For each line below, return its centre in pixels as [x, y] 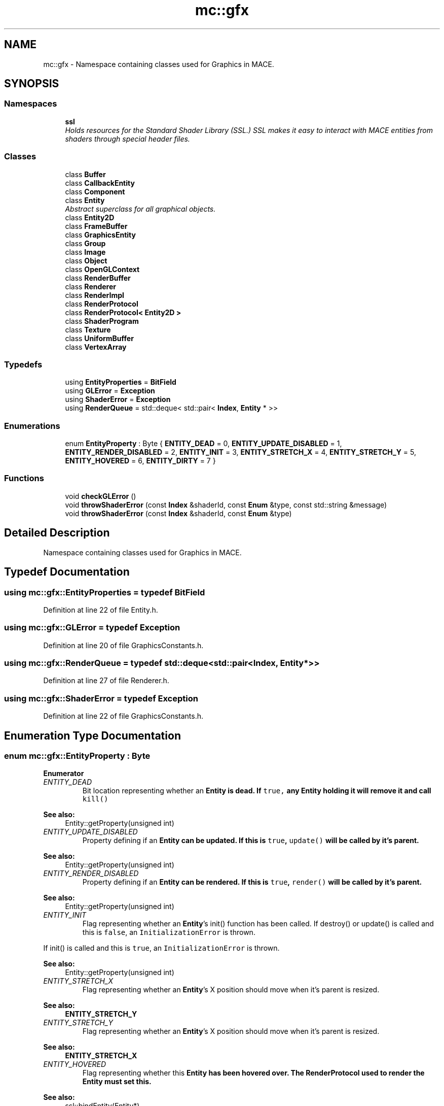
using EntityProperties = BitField [121, 382]
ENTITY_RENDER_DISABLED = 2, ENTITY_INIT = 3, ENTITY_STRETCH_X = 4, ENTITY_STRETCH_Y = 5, [241, 452]
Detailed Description [57, 533]
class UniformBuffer [99, 338]
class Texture [88, 329]
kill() [95, 799]
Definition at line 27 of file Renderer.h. [106, 681]
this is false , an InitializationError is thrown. [169, 932]
